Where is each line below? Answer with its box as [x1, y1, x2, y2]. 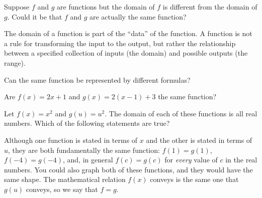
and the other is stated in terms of [146, 134, 252, 145]
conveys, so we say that [26, 183, 98, 194]
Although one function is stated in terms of [4, 134, 138, 145]
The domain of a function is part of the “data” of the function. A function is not [4, 28, 252, 39]
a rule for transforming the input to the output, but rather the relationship [4, 38, 236, 48]
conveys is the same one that [150, 174, 239, 184]
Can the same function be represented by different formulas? [4, 74, 191, 85]
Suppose [4, 2, 30, 12]
